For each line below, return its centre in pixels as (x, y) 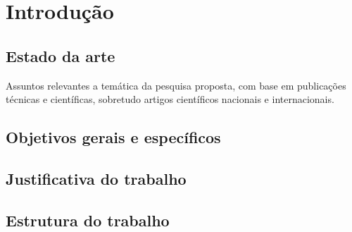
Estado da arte (61, 55)
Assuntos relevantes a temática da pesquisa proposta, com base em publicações (176, 85)
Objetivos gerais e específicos (113, 137)
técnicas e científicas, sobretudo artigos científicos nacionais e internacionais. (170, 99)
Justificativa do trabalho (96, 178)
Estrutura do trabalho (88, 220)
